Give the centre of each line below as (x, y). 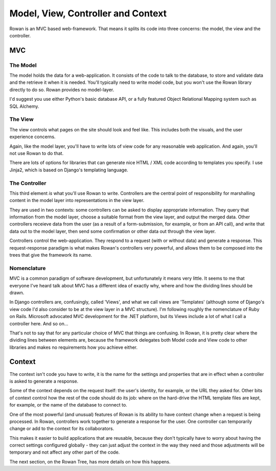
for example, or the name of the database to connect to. (68, 405)
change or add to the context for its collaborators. (62, 429)
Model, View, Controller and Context (88, 13)
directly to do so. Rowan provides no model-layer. (62, 89)
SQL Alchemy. (24, 106)
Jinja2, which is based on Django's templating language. (69, 170)
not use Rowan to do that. (37, 153)
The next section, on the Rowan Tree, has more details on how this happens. (90, 462)
